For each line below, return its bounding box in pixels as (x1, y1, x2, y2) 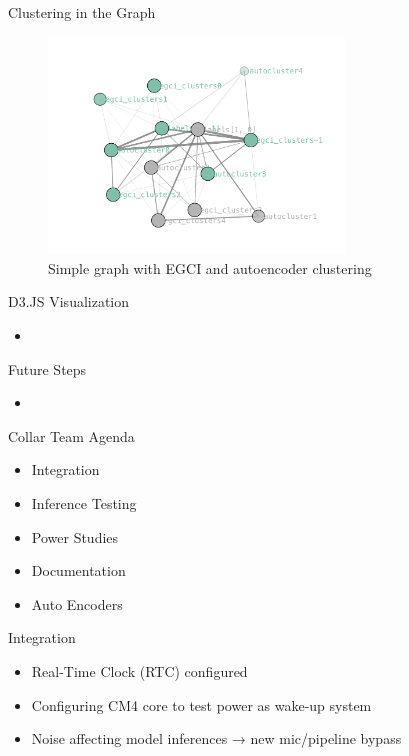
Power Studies (31, 526, 119, 547)
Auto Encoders (31, 593, 123, 614)
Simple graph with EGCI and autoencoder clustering (48, 257, 372, 278)
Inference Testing (31, 493, 137, 513)
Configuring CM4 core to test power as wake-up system (31, 694, 372, 715)
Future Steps (8, 358, 87, 379)
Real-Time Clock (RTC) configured (31, 660, 248, 681)
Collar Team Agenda (8, 425, 135, 446)
